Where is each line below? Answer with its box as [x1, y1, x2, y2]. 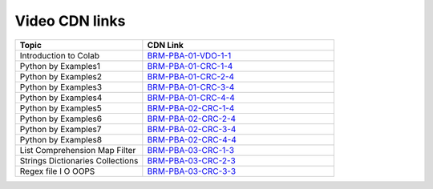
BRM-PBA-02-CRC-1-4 [147, 103, 235, 114]
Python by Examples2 [19, 70, 102, 82]
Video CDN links [14, 12, 126, 30]
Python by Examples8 [19, 134, 103, 145]
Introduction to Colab [19, 50, 100, 61]
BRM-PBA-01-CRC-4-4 [147, 92, 236, 103]
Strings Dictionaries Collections [19, 155, 139, 166]
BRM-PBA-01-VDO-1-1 [147, 50, 232, 61]
